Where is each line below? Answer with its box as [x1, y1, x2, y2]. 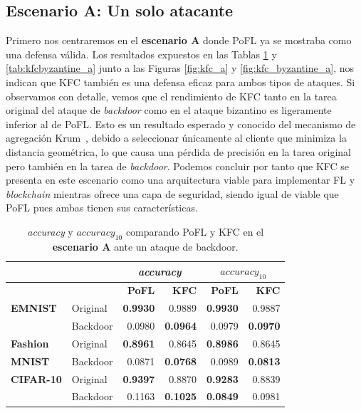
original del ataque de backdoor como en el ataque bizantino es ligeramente [6, 103, 332, 117]
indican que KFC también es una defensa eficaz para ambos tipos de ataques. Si [6, 74, 355, 89]
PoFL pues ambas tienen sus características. [6, 200, 198, 215]
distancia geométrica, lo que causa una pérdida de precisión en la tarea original [6, 144, 351, 159]
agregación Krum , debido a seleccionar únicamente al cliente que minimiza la [6, 130, 347, 145]
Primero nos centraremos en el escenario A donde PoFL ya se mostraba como [6, 33, 352, 48]
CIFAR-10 [11, 371, 62, 386]
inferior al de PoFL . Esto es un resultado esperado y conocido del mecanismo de [6, 116, 356, 131]
